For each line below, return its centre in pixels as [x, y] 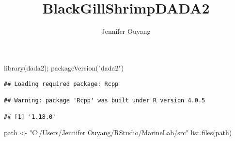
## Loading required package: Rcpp [61, 84]
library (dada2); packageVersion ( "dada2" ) [64, 67]
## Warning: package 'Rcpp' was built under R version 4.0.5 [105, 100]
